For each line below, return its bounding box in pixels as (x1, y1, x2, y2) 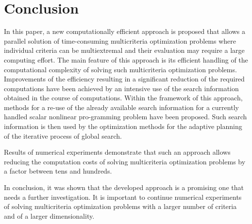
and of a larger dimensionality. (4, 210, 95, 221)
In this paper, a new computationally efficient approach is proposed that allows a (4, 26, 246, 36)
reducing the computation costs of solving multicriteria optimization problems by (4, 156, 246, 166)
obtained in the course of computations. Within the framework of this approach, (4, 93, 243, 103)
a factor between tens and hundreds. (4, 166, 112, 176)
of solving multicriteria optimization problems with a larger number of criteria (4, 201, 237, 211)
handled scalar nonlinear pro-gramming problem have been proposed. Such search (4, 112, 247, 122)
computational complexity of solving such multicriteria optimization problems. (4, 64, 237, 74)
